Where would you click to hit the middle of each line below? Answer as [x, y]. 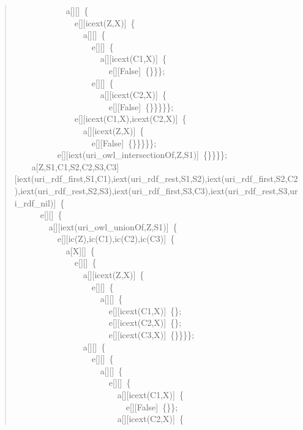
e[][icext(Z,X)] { [105, 22]
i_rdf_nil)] [35, 202]
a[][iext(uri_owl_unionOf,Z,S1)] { [113, 226]
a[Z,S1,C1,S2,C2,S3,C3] [75, 166]
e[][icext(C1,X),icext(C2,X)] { [130, 119]
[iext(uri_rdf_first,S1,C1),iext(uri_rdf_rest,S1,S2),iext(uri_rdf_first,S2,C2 [156, 179]
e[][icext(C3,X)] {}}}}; [151, 335]
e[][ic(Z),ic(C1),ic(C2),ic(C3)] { [116, 239]
